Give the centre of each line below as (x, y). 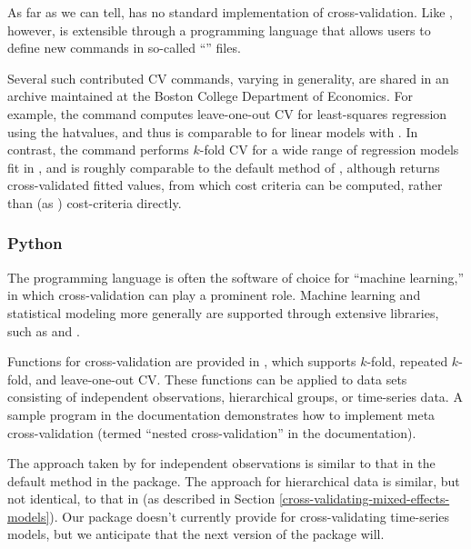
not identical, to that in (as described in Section (141, 499)
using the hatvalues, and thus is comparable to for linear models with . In (213, 131)
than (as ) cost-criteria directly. (95, 202)
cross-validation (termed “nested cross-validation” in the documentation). (212, 432)
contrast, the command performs (98, 150)
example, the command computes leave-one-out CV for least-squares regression (227, 113)
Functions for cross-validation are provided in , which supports (182, 361)
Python (35, 243)
